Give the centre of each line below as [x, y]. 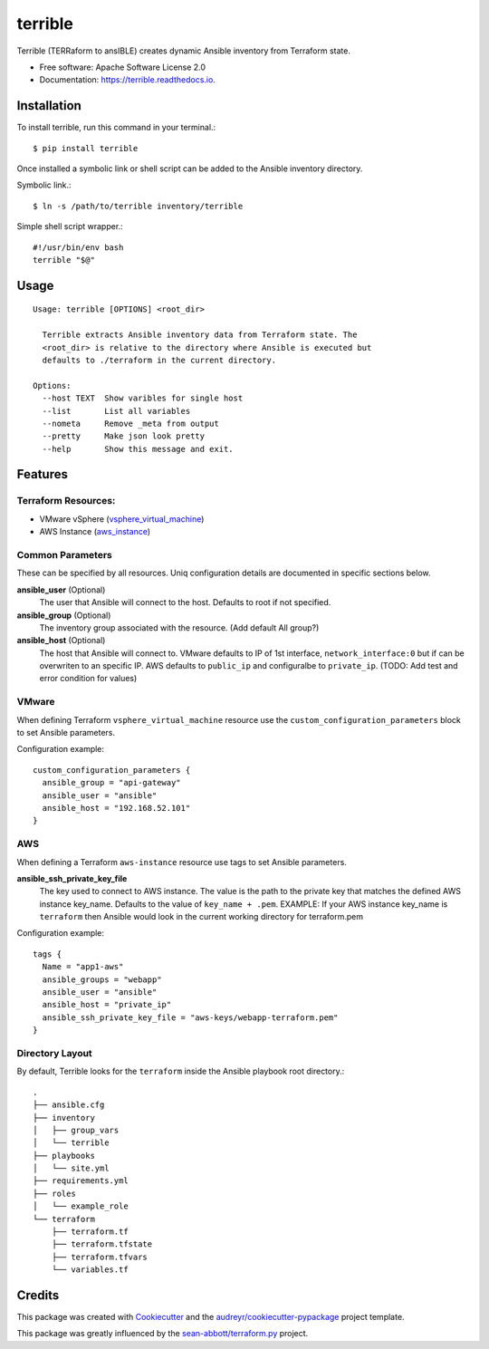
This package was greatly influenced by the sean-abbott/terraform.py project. [163, 1334]
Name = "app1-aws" [83, 967]
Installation [49, 106]
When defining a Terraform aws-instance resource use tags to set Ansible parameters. [182, 862]
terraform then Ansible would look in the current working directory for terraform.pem [201, 917]
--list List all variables [116, 411]
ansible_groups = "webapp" [102, 979]
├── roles [54, 1193]
